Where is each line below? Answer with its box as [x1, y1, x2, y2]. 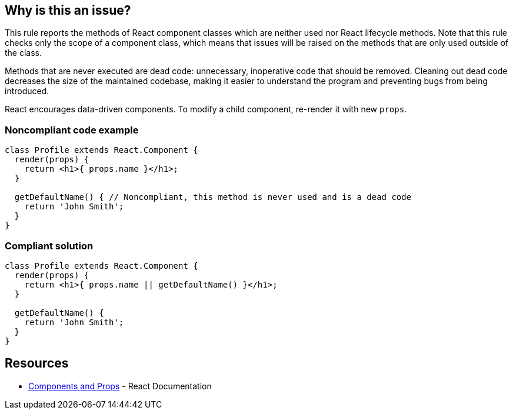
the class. [5, 48, 42, 58]
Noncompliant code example [5, 123, 139, 136]
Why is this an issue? [5, 3, 131, 18]
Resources [5, 356, 69, 371]
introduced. [5, 86, 49, 96]
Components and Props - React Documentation [28, 380, 212, 391]
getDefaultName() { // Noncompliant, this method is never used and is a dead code [14, 192, 412, 202]
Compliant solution [5, 239, 94, 252]
